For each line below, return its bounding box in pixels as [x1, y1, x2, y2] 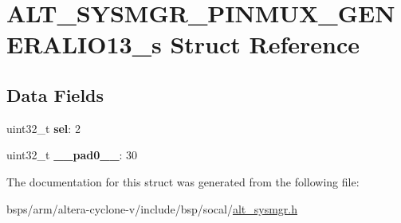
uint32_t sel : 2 [6, 119, 81, 136]
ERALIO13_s [6, 28, 162, 61]
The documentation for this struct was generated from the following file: [6, 173, 360, 190]
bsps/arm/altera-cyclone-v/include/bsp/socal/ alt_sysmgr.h [6, 200, 297, 217]
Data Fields [6, 82, 104, 107]
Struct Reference [170, 28, 360, 61]
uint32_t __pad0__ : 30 [6, 147, 138, 163]
